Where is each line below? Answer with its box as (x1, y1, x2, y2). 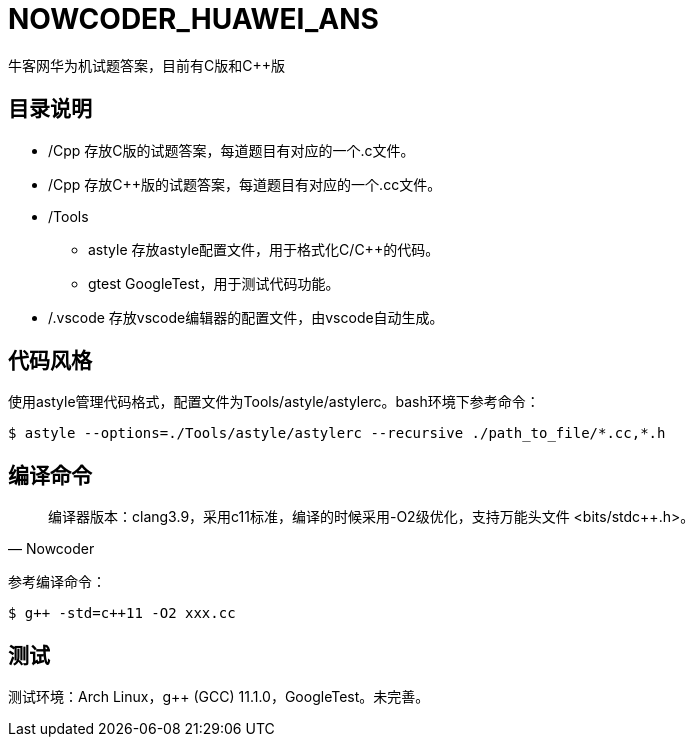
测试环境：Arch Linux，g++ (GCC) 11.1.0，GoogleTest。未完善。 (8, 688, 430, 706)
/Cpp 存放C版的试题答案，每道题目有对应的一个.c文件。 (48, 141, 415, 159)
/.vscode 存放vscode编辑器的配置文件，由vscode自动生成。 (48, 308, 444, 326)
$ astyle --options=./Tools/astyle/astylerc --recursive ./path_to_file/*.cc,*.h (8, 425, 666, 442)
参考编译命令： (8, 573, 106, 591)
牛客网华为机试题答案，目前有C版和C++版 (8, 56, 285, 74)
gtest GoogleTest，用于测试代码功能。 (88, 274, 340, 292)
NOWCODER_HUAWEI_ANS (8, 2, 379, 36)
